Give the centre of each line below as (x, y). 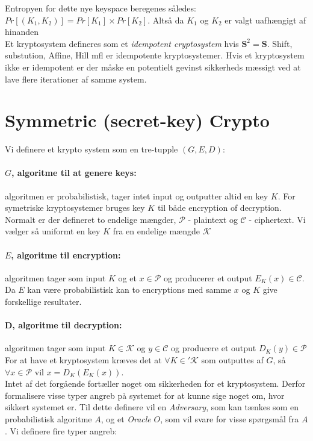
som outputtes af (232, 360)
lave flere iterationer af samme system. (76, 79)
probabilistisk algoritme (48, 418)
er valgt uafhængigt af (265, 20)
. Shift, (280, 43)
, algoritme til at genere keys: (74, 173)
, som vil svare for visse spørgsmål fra (230, 418)
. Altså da (166, 20)
